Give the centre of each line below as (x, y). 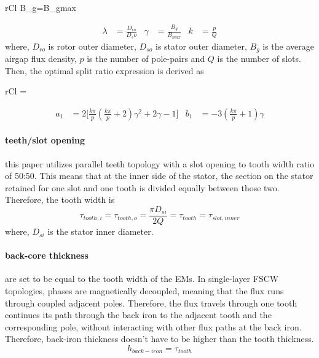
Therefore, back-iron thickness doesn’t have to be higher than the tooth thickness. (159, 339)
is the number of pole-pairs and (146, 59)
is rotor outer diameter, (92, 46)
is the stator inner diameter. (100, 231)
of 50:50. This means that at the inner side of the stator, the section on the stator (159, 176)
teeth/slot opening (45, 140)
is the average (288, 46)
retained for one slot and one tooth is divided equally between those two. (142, 187)
